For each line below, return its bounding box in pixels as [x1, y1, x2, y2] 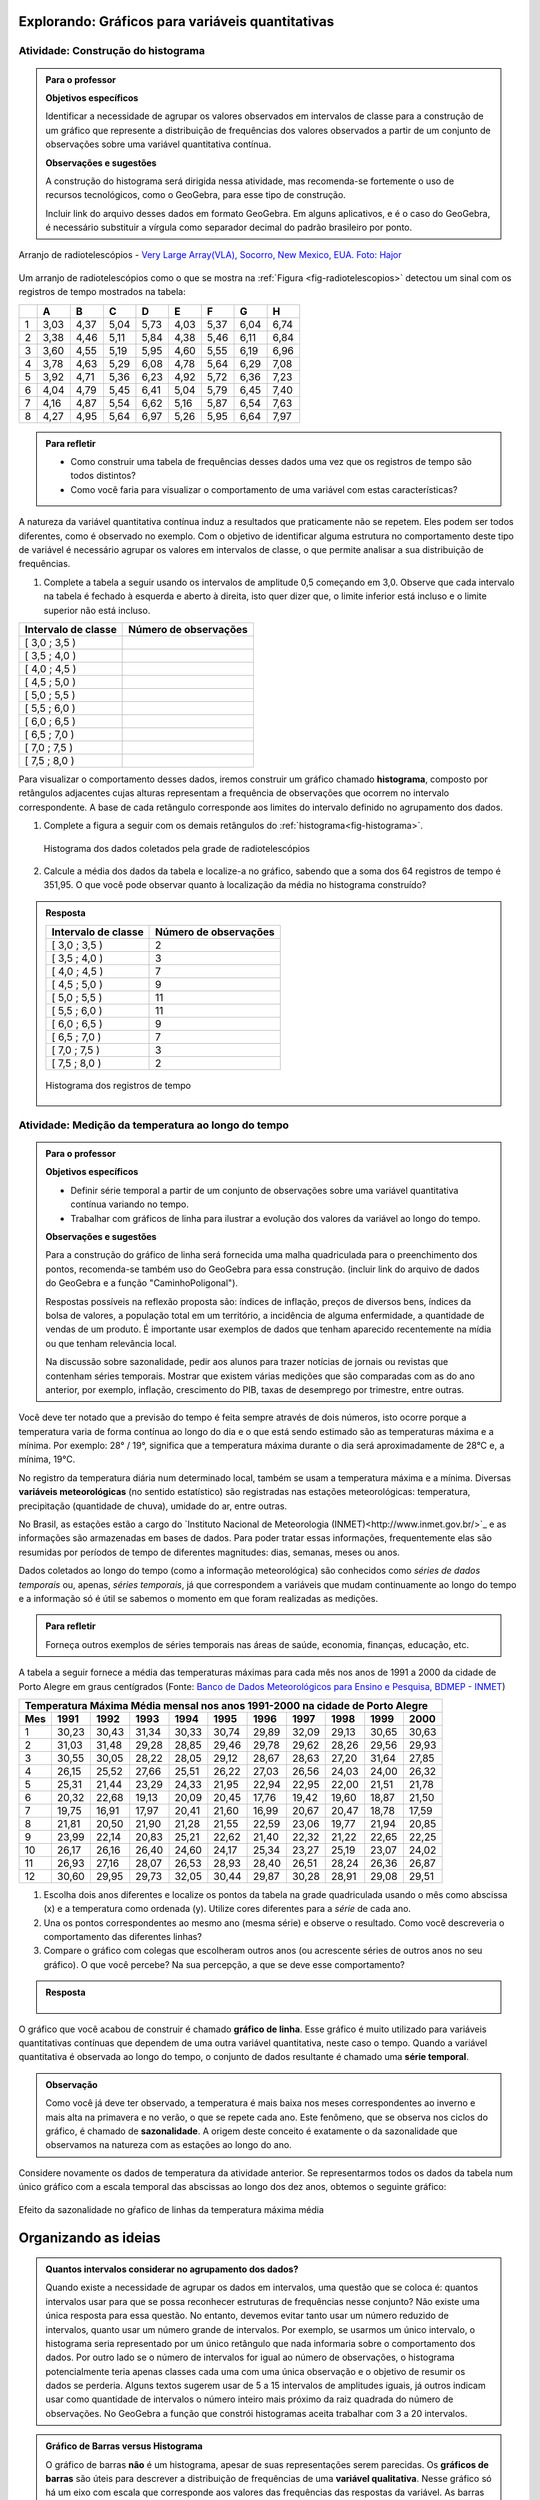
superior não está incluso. [43, 604, 151, 616]
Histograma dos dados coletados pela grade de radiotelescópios [43, 842, 310, 854]
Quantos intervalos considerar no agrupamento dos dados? [45, 2263, 299, 2275]
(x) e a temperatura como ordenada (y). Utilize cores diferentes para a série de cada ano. [43, 1903, 412, 1915]
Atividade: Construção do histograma [18, 44, 205, 58]
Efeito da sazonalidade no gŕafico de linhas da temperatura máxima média [18, 2203, 324, 2215]
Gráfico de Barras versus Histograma [45, 2440, 204, 2452]
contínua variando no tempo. [70, 1198, 189, 1210]
